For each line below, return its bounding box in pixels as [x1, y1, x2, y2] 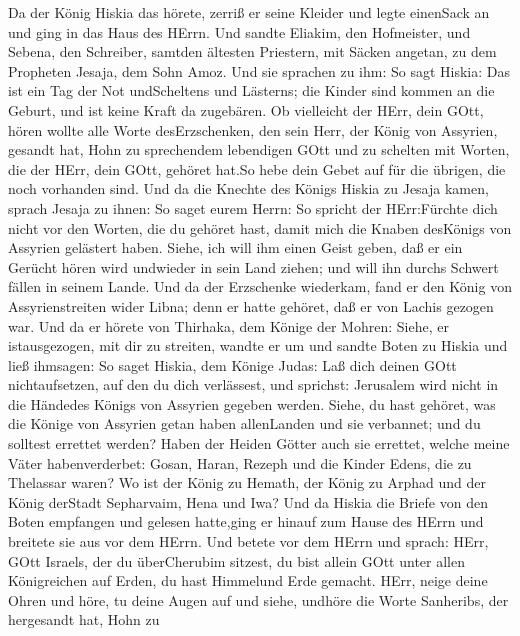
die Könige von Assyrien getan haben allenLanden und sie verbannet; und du [8, 413, 481, 434]
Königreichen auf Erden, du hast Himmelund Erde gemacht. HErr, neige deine [8, 570, 488, 591]
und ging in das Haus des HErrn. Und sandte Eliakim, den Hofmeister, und [8, 21, 471, 42]
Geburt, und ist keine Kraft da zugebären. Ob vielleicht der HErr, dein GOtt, [8, 99, 484, 120]
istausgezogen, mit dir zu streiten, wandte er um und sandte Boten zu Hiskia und [8, 335, 508, 356]
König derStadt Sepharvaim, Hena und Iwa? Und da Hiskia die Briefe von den [8, 491, 488, 512]
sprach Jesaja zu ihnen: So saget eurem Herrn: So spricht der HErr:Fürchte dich [8, 197, 498, 218]
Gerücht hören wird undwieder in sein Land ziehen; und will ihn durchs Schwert [8, 256, 499, 277]
